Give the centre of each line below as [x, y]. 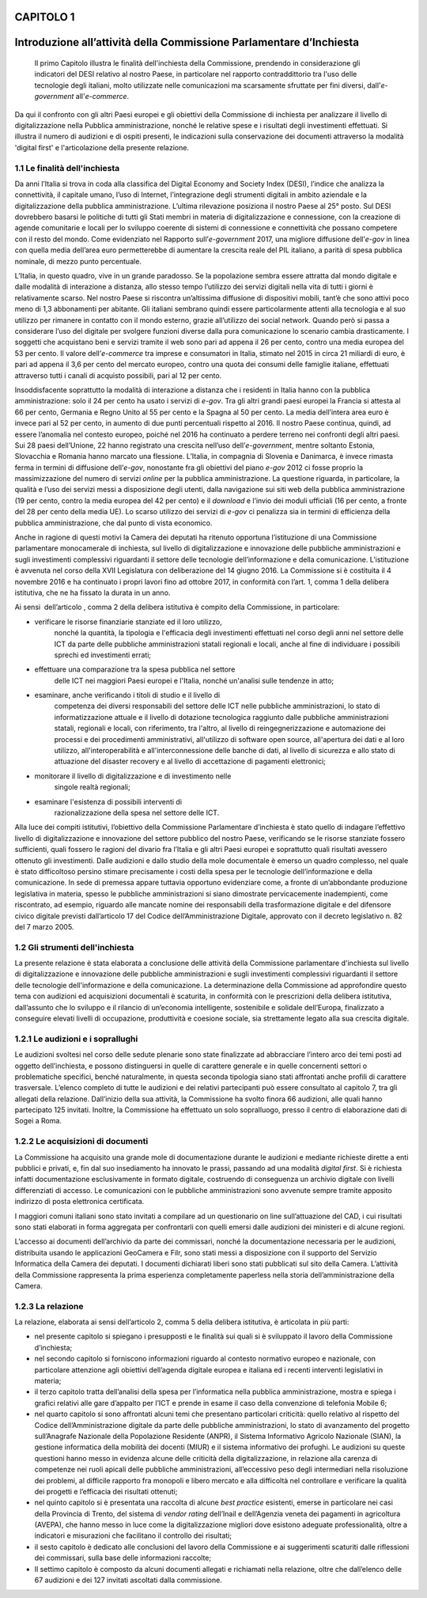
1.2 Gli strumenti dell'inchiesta [74, 947]
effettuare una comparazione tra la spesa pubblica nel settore [135, 669]
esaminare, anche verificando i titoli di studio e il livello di [127, 695]
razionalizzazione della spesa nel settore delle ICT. [137, 812]
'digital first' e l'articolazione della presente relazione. [102, 147]
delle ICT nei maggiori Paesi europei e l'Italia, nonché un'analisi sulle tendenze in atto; [194, 680]
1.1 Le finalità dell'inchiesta [67, 168]
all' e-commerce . [102, 97]
